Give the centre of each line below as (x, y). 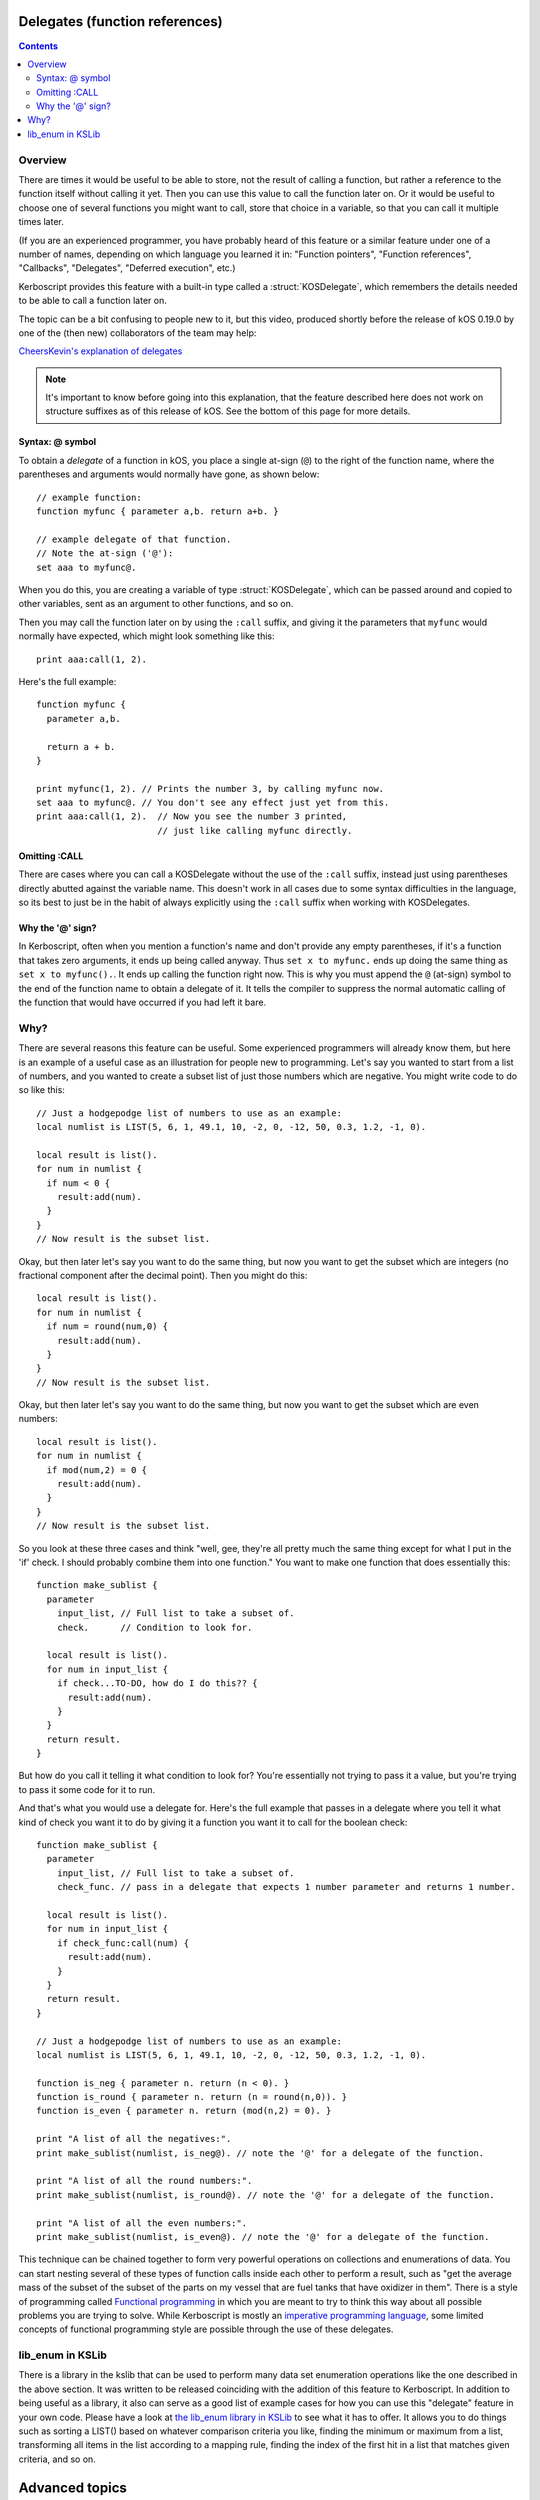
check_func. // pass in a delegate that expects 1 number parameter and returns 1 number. (286, 1887)
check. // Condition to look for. (154, 1627)
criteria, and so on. (57, 2459)
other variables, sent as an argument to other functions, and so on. (156, 604)
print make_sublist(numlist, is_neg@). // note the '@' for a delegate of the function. (260, 2153)
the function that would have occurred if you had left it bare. (142, 1002)
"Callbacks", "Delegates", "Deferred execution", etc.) (127, 268)
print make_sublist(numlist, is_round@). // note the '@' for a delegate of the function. (265, 2194)
